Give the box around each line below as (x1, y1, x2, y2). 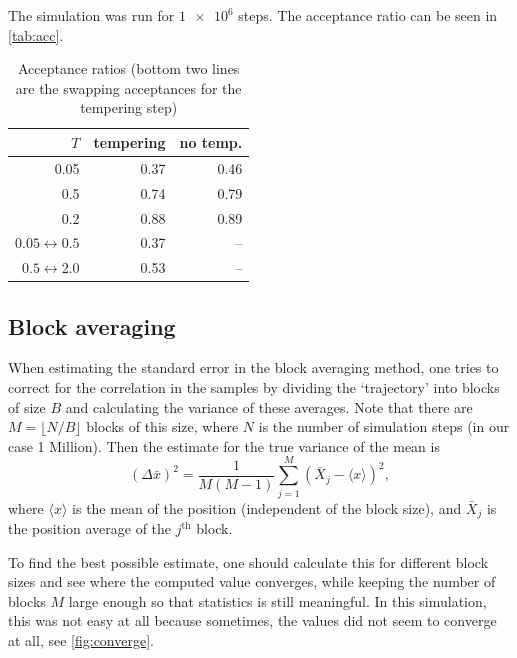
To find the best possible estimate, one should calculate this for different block (8, 551, 489, 572)
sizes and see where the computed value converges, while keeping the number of (8, 571, 496, 592)
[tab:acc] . (8, 24, 64, 45)
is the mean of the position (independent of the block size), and (72, 497, 462, 518)
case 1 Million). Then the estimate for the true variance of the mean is (8, 435, 440, 456)
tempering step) (80, 97, 178, 118)
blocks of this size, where (86, 416, 239, 437)
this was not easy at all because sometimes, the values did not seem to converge (8, 610, 497, 631)
